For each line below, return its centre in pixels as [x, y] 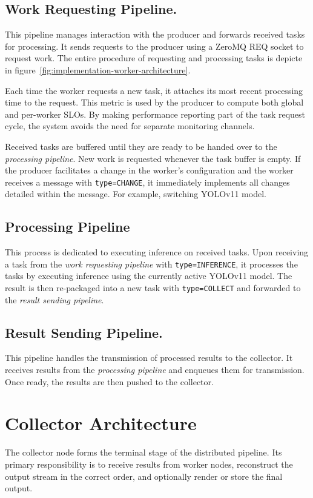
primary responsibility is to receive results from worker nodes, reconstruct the [149, 464]
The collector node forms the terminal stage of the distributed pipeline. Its [143, 452]
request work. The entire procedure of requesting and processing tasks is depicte [154, 58]
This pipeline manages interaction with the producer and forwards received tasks [155, 34]
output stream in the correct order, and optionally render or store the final [144, 476]
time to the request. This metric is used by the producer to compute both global [154, 102]
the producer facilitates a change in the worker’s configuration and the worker [149, 170]
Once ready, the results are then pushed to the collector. [109, 381]
